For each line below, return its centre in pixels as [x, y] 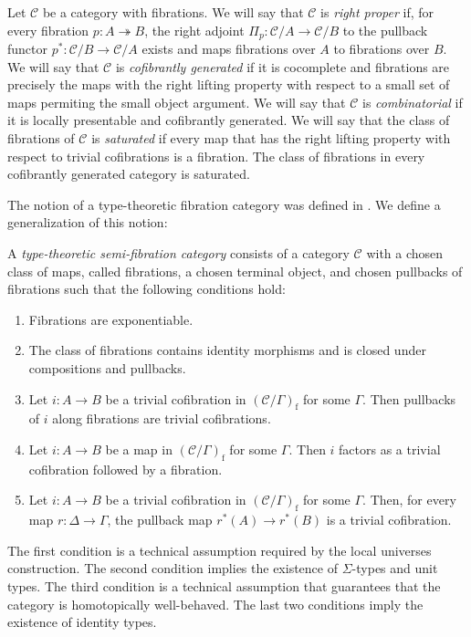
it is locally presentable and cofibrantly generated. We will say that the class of [229, 120]
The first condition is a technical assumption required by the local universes [220, 550]
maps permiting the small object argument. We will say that [177, 102]
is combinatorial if [413, 102]
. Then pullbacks [409, 398]
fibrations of [41, 138]
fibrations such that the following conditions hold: [147, 289]
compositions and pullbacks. [107, 367]
